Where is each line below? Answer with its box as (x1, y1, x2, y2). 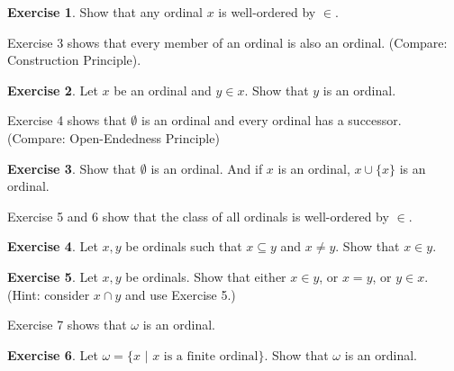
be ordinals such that (125, 237, 242, 256)
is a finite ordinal (163, 349, 259, 363)
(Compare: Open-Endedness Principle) (7, 128, 220, 147)
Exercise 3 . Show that (7, 158, 137, 177)
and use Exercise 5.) (124, 285, 236, 303)
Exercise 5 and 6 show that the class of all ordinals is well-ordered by (7, 206, 389, 225)
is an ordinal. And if (150, 158, 263, 177)
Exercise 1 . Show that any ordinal (7, 3, 203, 21)
